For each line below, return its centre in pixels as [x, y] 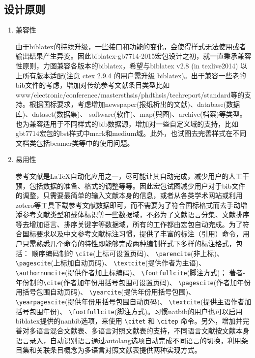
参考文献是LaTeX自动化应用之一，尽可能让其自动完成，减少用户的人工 [129, 176]
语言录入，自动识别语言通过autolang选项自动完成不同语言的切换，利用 [128, 340]
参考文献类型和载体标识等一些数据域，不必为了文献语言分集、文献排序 [136, 214]
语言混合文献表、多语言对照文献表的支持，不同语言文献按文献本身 [143, 330]
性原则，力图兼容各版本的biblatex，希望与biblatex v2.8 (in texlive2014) [127, 65]
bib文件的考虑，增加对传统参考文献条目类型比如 [93, 85]
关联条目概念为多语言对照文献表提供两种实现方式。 [119, 350]
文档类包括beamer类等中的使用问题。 [75, 143]
